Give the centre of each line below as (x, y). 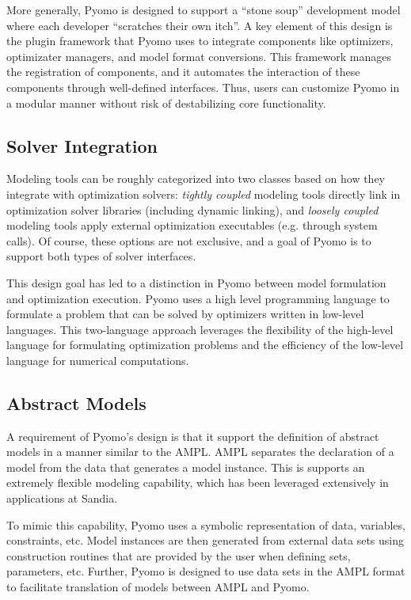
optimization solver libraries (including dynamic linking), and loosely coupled (192, 209)
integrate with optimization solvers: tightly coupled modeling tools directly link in (204, 194)
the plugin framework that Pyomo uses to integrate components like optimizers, (200, 41)
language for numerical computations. (98, 360)
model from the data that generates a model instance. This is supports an (186, 467)
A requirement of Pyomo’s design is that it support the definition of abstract (193, 436)
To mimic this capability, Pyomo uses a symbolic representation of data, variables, (206, 524)
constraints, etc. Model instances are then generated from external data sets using (205, 540)
